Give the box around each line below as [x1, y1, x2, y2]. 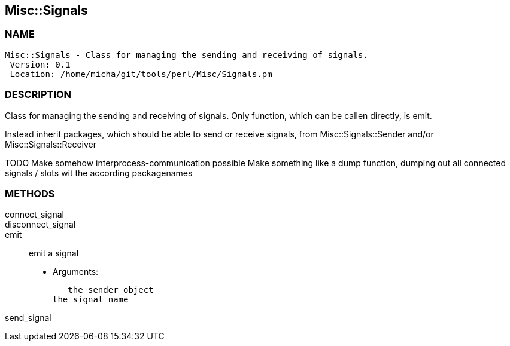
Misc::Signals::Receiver [5, 139, 96, 149]
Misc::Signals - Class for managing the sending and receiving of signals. [5, 50, 368, 60]
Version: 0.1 [10, 59, 71, 69]
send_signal [5, 313, 51, 323]
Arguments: [53, 267, 99, 277]
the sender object [68, 285, 154, 295]
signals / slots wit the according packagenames [5, 167, 193, 178]
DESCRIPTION [5, 88, 72, 101]
